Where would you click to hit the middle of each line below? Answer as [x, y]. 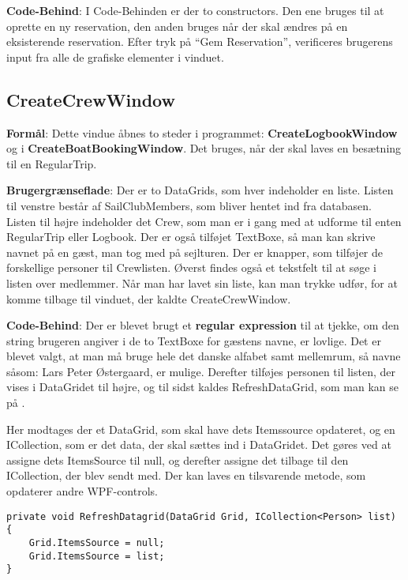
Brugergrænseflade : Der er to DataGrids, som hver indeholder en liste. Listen [200, 190]
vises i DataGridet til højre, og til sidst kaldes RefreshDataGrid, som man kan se [202, 387]
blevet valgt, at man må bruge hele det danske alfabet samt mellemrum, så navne [204, 356]
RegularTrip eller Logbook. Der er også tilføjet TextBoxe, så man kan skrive [191, 237]
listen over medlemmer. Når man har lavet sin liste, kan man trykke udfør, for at [202, 282]
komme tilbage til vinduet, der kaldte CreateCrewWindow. [149, 298]
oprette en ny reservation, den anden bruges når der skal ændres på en [177, 26]
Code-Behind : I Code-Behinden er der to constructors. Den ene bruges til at [195, 10]
